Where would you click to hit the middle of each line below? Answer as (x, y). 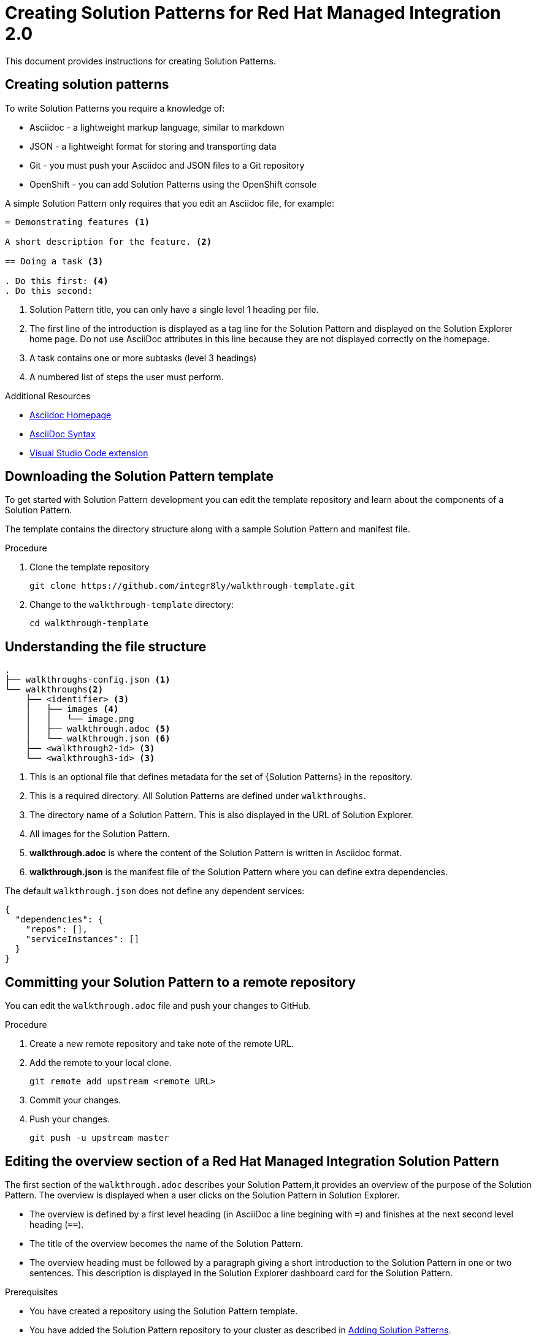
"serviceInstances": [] (82, 939)
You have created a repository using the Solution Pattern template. (164, 1311)
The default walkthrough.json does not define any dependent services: (155, 891)
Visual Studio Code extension (89, 453)
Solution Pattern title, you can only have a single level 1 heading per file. (174, 309)
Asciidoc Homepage (71, 415)
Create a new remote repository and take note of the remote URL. (162, 1044)
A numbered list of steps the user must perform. (127, 377)
